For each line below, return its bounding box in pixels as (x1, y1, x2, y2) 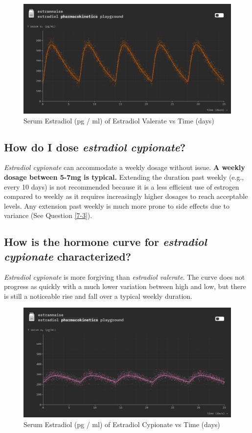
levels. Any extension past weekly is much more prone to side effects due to (4, 200, 229, 211)
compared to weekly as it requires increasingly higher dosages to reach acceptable (4, 191, 248, 201)
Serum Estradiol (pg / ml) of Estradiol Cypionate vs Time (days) (23, 419, 220, 429)
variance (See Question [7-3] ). (4, 210, 92, 220)
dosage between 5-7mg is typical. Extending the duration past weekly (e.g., (4, 171, 244, 182)
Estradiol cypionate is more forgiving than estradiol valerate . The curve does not (4, 271, 245, 282)
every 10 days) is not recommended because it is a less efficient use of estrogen (4, 181, 239, 192)
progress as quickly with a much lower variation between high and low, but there (4, 281, 246, 291)
